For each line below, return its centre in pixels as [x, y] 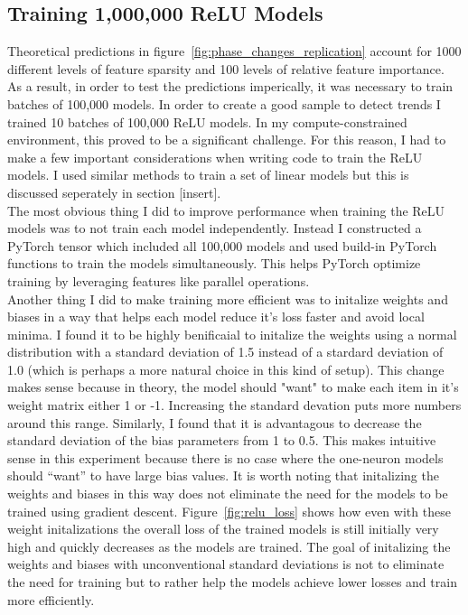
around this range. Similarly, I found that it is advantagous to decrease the [215, 422]
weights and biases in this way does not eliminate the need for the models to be [228, 494]
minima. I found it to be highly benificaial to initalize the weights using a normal [232, 334]
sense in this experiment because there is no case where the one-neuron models [225, 457]
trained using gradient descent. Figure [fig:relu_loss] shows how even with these [229, 511]
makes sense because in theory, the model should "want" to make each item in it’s [233, 387]
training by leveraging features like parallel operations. [159, 280]
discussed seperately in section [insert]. [114, 192]
